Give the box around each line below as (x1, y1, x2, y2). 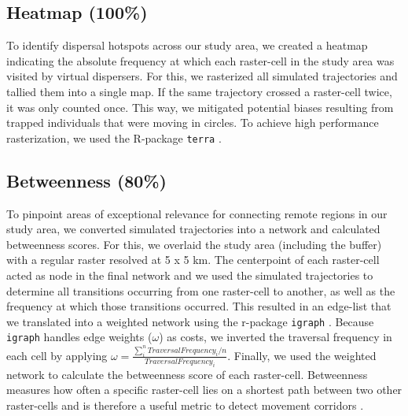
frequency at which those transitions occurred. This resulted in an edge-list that (6, 298, 391, 314)
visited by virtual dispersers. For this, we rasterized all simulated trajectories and (6, 68, 398, 84)
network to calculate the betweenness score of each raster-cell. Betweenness (6, 366, 368, 382)
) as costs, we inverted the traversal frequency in (159, 329, 392, 345)
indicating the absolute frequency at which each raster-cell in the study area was (6, 52, 395, 69)
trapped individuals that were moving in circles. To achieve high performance (6, 114, 379, 131)
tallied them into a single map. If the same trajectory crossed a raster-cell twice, (6, 83, 392, 99)
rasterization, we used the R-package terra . (6, 129, 222, 146)
